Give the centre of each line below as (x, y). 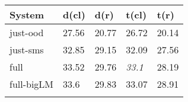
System (27, 15)
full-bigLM (32, 84)
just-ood (27, 32)
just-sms (27, 50)
